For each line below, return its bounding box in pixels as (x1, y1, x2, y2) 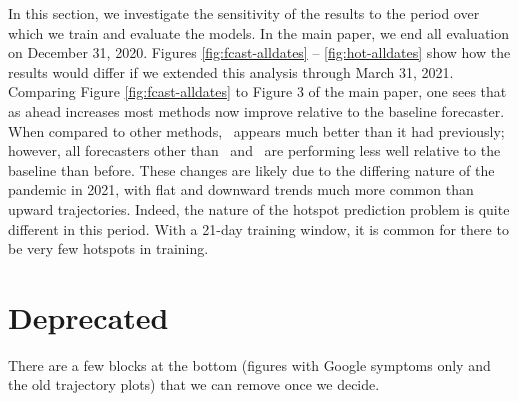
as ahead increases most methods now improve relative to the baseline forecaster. (8, 100, 505, 121)
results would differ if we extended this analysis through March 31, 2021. (8, 61, 454, 82)
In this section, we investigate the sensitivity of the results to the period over (8, 3, 480, 23)
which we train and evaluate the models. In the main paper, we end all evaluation (8, 22, 510, 43)
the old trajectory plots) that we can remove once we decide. (8, 374, 380, 395)
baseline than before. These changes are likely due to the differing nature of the (8, 159, 495, 180)
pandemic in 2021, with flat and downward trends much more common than (8, 179, 474, 200)
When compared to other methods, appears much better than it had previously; (8, 120, 505, 141)
